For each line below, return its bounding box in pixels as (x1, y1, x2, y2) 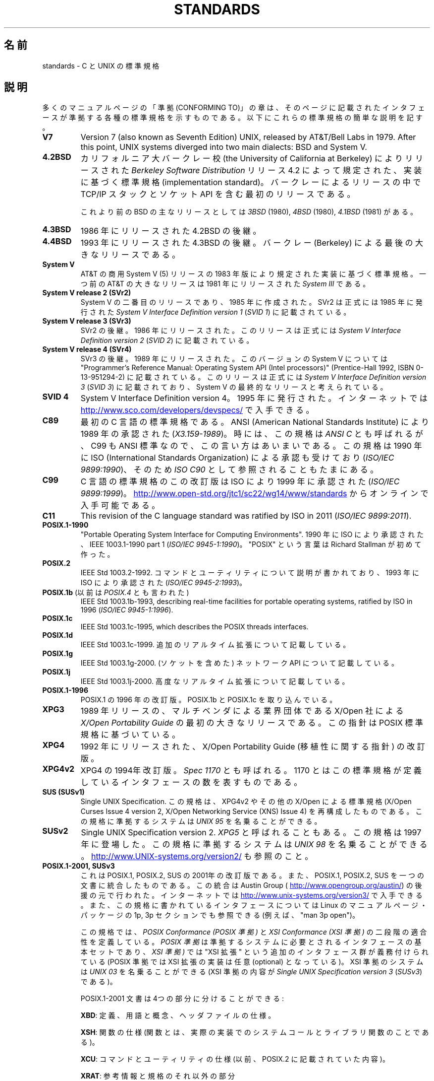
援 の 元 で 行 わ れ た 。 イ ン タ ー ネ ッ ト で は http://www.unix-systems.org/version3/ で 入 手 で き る (80, 891, 423, 900)
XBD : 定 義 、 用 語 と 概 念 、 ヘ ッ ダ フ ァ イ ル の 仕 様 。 (80, 1011, 275, 1020)
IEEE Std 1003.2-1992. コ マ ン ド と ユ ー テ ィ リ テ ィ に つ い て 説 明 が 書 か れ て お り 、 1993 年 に (80, 568, 419, 577)
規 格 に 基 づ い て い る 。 (80, 730, 180, 740)
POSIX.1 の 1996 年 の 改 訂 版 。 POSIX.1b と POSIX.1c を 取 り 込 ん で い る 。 (80, 695, 337, 704)
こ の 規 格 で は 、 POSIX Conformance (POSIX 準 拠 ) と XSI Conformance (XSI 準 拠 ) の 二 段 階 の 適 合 (80, 928, 427, 937)
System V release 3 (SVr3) (42, 317, 131, 326)
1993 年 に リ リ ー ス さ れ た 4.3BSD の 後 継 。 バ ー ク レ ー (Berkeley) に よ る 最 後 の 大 (80, 238, 424, 248)
